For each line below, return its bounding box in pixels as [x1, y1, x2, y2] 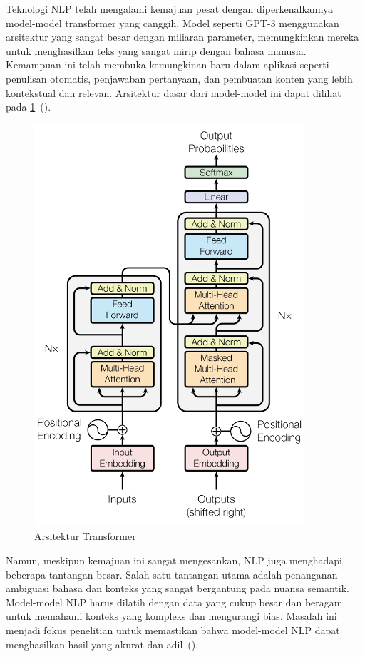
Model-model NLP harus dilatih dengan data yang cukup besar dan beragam [6, 594, 343, 609]
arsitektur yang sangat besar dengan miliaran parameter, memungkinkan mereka [6, 29, 359, 44]
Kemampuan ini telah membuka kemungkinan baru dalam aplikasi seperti [6, 57, 329, 72]
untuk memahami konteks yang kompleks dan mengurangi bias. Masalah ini [6, 608, 337, 623]
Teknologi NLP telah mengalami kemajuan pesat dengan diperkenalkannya [6, 1, 334, 16]
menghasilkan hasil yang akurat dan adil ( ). [6, 636, 199, 651]
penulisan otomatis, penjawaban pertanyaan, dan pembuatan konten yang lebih [6, 71, 353, 86]
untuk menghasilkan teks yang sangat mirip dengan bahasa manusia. [6, 43, 307, 58]
